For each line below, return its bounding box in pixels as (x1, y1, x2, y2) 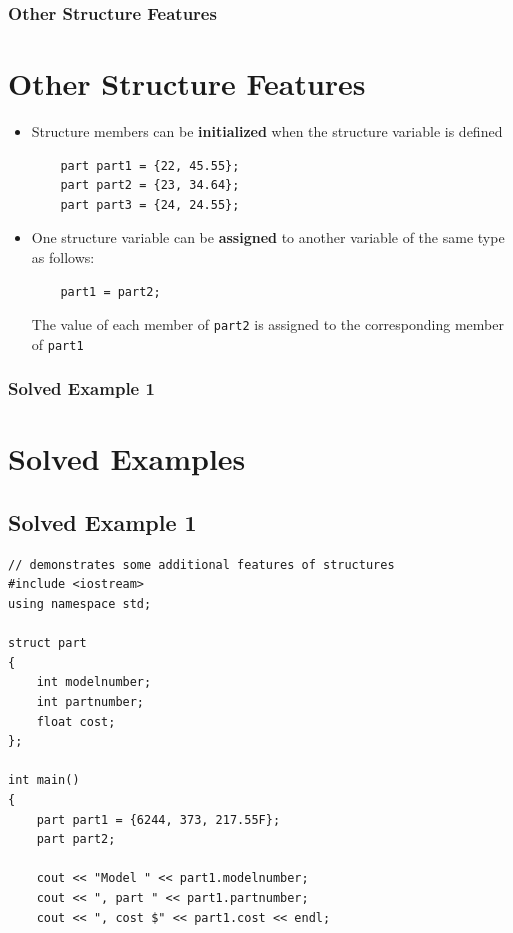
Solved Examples (8, 438, 246, 479)
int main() (8, 773, 80, 788)
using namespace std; (8, 597, 152, 612)
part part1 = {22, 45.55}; (60, 158, 240, 173)
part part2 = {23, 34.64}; (60, 178, 240, 193)
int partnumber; (36, 695, 145, 710)
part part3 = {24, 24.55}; (60, 197, 240, 212)
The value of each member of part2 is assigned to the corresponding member (31, 314, 504, 335)
